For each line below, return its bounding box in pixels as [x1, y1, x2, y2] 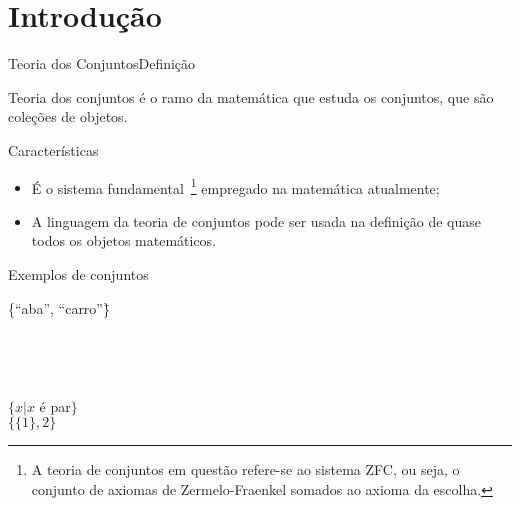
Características [8, 139, 99, 160]
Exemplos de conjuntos [8, 263, 149, 284]
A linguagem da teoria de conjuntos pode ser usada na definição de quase [31, 210, 481, 231]
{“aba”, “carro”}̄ [8, 297, 110, 318]
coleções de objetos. [8, 106, 128, 127]
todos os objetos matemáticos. [31, 230, 217, 251]
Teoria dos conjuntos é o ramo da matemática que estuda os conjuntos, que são [8, 86, 494, 107]
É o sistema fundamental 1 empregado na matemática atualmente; [31, 174, 440, 198]
